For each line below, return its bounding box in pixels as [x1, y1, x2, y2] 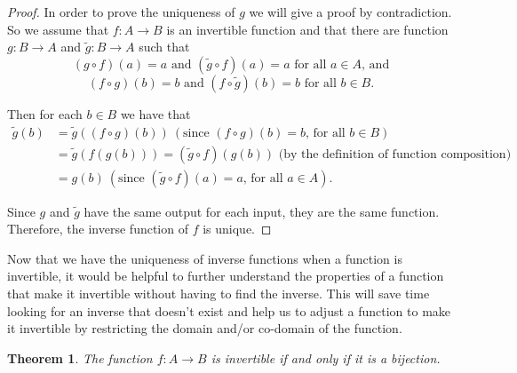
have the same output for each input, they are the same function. [84, 202, 440, 220]
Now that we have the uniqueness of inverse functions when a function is [7, 249, 402, 267]
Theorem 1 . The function [7, 348, 153, 367]
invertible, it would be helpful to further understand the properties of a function [7, 266, 444, 285]
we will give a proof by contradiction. [249, 3, 452, 20]
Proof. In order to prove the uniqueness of [7, 3, 235, 20]
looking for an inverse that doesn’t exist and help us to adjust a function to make [7, 301, 451, 320]
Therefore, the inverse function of [7, 219, 188, 238]
